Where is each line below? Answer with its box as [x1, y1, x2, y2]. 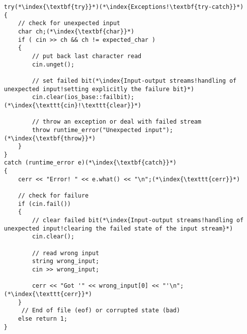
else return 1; [18, 315, 67, 322]
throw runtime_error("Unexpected [32, 126, 142, 134]
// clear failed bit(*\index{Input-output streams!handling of [32, 217, 244, 224]
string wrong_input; [32, 258, 99, 265]
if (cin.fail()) [18, 200, 71, 207]
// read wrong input [32, 249, 99, 257]
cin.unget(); [32, 61, 75, 68]
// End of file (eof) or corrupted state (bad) [21, 307, 180, 314]
